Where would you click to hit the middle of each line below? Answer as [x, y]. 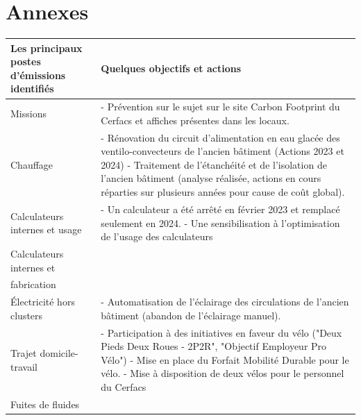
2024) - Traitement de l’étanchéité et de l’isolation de [214, 164]
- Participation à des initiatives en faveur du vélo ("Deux [221, 332]
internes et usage [46, 229]
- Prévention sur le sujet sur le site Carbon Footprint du [220, 107]
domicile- [59, 353]
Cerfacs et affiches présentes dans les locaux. [195, 120]
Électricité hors [43, 302]
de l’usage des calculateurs [157, 236]
